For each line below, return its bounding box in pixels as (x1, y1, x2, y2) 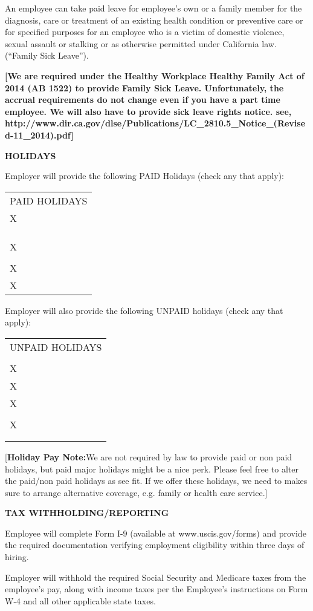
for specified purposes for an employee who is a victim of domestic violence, (5, 25, 285, 38)
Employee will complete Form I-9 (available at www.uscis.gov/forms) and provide (5, 526, 306, 539)
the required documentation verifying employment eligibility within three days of (5, 538, 305, 551)
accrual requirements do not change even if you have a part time (5, 93, 280, 106)
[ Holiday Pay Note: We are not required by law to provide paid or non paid (5, 450, 292, 463)
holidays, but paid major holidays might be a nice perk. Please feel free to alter (5, 462, 298, 475)
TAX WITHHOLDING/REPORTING (5, 506, 169, 519)
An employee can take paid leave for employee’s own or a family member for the (5, 2, 302, 14)
